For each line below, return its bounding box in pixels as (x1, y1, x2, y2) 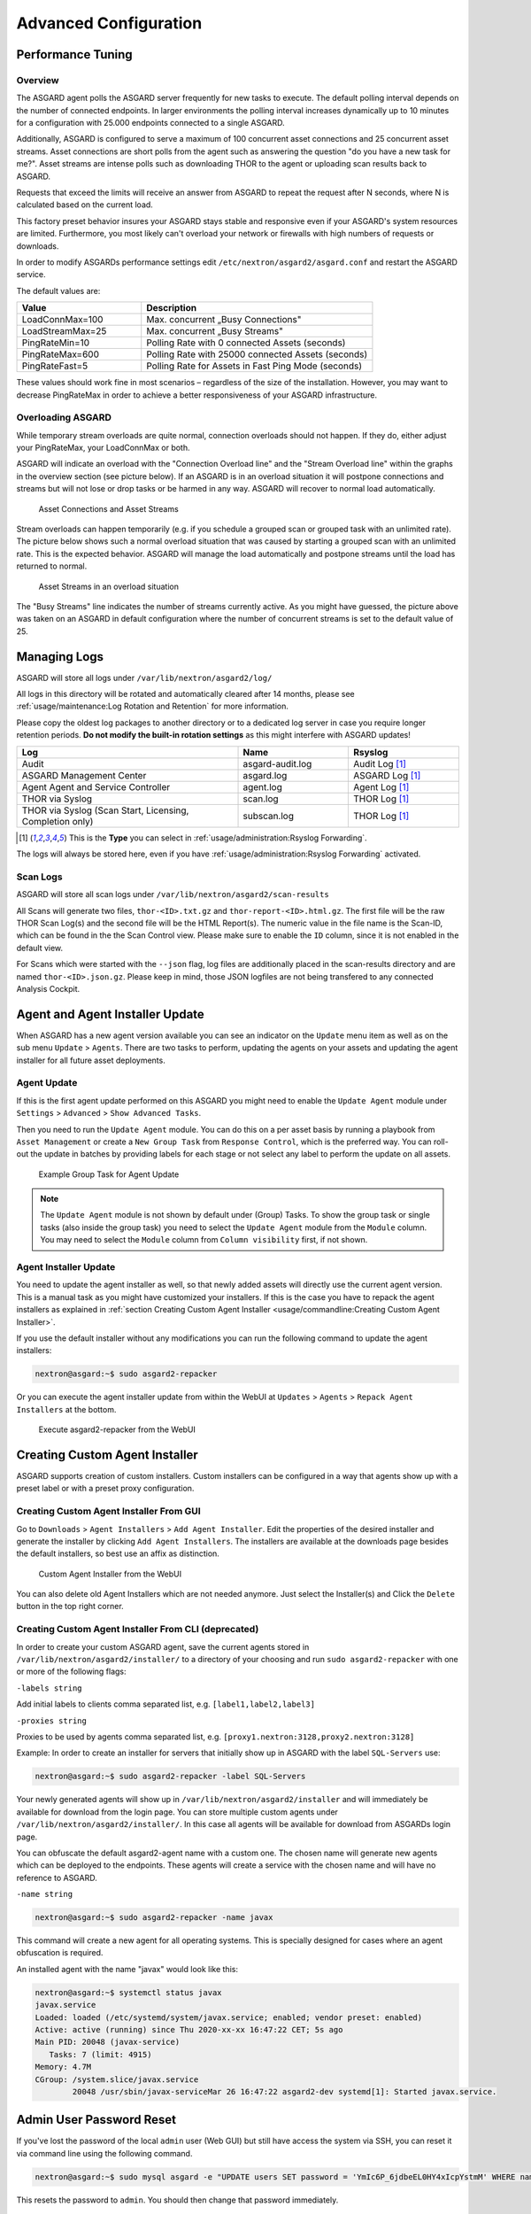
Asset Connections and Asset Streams (38, 503, 179, 514)
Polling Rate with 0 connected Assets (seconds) (146, 337, 346, 349)
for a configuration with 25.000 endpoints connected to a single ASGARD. (16, 118, 285, 128)
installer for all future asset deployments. (16, 1055, 165, 1065)
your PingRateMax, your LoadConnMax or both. (16, 443, 190, 453)
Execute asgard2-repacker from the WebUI (38, 1424, 196, 1435)
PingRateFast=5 (21, 360, 88, 372)
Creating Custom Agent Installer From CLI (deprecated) (16, 1623, 259, 1636)
